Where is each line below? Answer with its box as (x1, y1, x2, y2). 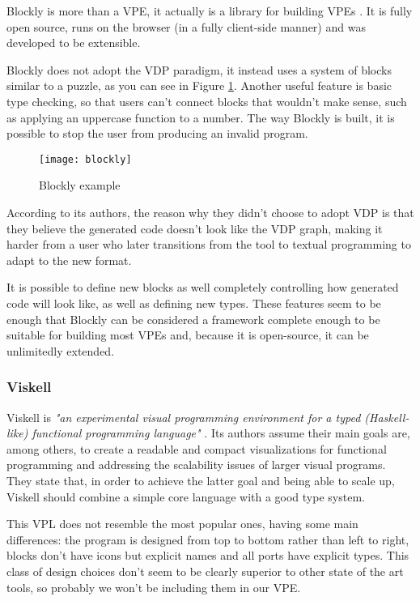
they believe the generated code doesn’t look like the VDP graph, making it (6, 220, 383, 237)
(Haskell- (364, 408, 409, 425)
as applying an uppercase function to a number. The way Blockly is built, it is (6, 109, 395, 126)
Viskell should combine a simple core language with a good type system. (6, 488, 365, 505)
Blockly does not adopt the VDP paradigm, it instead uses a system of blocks (6, 61, 392, 78)
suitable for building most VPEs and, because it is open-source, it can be (6, 326, 369, 343)
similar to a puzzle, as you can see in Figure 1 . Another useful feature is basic (6, 77, 392, 94)
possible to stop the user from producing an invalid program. (6, 125, 308, 142)
